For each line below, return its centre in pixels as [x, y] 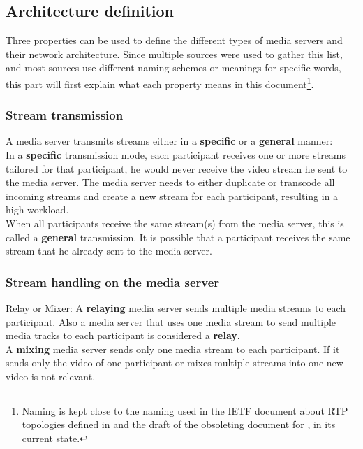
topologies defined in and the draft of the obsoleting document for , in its [179, 424]
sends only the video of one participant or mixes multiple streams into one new [175, 363]
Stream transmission [65, 115]
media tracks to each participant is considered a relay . [123, 335]
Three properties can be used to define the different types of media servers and [174, 40]
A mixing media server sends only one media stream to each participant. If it [173, 349]
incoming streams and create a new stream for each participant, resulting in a [172, 195]
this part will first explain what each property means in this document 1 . [160, 83]
